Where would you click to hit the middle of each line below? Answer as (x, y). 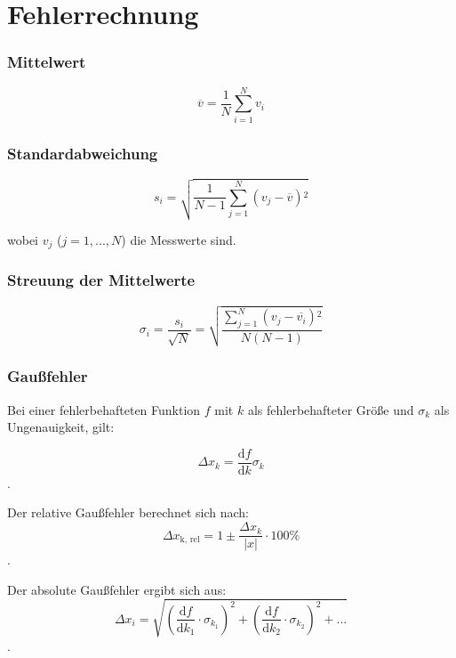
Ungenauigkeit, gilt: (61, 427)
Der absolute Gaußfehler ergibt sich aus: (117, 589)
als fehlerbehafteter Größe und (331, 409)
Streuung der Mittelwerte (101, 280)
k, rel (190, 539)
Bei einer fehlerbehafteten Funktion (104, 409)
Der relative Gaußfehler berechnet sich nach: (128, 512)
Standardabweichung (83, 153)
